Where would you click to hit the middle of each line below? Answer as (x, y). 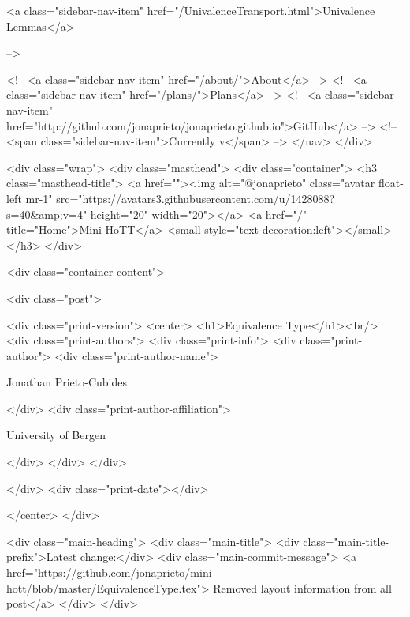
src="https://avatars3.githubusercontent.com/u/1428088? (196, 198)
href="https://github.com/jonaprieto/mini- (111, 572)
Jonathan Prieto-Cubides (67, 382)
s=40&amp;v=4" (47, 214)
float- (391, 183)
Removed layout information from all (302, 587)
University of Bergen (56, 435)
